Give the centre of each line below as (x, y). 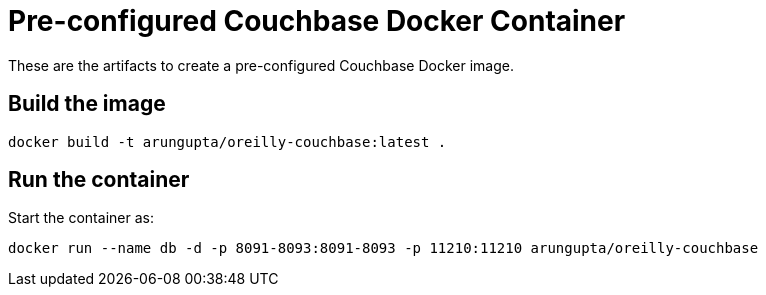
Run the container (99, 180)
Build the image (87, 104)
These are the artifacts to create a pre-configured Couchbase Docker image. (261, 65)
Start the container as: (81, 218)
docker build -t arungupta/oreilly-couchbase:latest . (227, 141)
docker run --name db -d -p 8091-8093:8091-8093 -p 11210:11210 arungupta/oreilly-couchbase (383, 248)
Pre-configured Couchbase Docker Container (317, 21)
